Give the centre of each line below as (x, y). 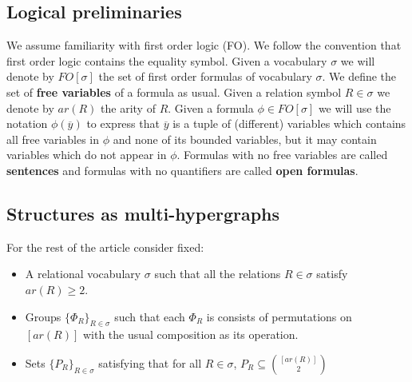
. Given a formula (211, 107)
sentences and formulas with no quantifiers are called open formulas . (182, 170)
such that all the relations (218, 274)
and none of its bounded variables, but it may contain (245, 139)
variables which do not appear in (87, 155)
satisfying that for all (150, 362)
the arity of (128, 107)
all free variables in (53, 139)
